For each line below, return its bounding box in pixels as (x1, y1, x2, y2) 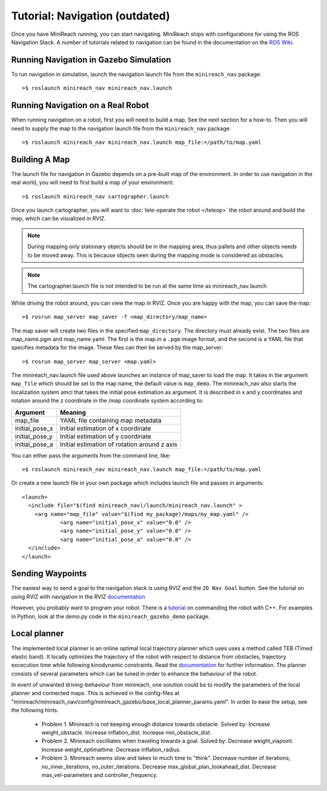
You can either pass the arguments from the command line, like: (11, 452, 171, 459)
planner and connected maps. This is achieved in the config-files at (11, 690, 180, 697)
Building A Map (11, 154, 70, 165)
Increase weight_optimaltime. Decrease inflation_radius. (41, 745, 181, 753)
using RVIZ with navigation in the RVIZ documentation (11, 592, 145, 600)
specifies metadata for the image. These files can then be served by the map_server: (11, 344, 223, 351)
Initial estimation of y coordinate (59, 432, 151, 440)
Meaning (59, 408, 86, 416)
